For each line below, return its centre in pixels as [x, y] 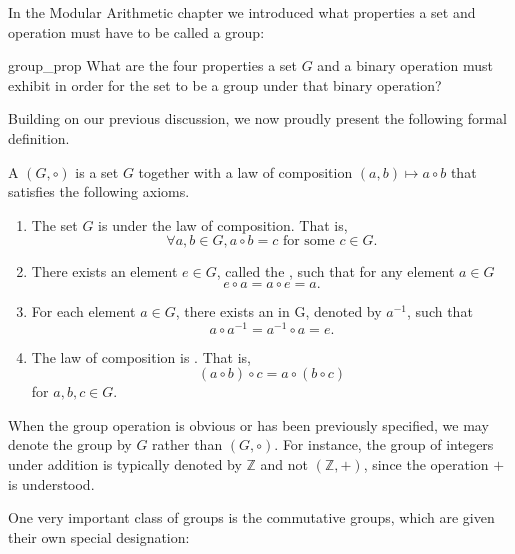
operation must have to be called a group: [136, 31]
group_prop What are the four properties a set [152, 65]
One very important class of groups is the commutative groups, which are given [251, 517]
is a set [97, 171]
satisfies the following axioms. [99, 191]
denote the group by [70, 444]
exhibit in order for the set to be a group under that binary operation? [225, 84]
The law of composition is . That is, [141, 356]
